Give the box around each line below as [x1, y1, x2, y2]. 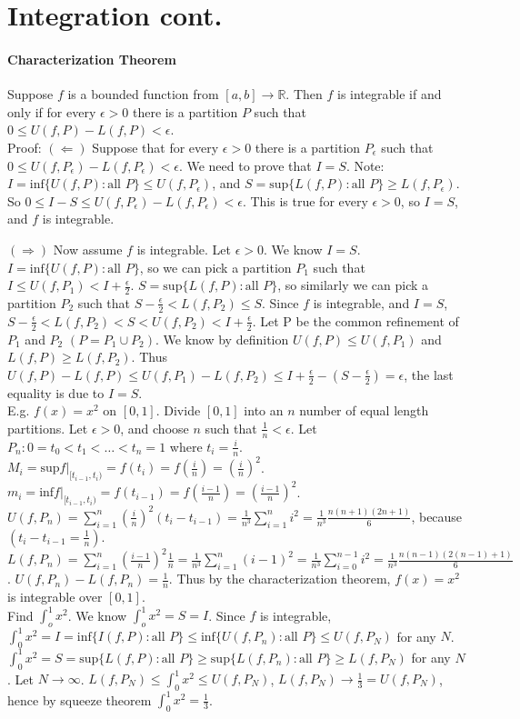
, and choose [120, 418, 189, 437]
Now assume [53, 239, 123, 258]
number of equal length [299, 401, 429, 420]
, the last [404, 364, 454, 384]
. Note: [345, 155, 385, 175]
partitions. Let [7, 418, 88, 437]
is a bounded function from [67, 85, 219, 104]
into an [244, 401, 284, 420]
